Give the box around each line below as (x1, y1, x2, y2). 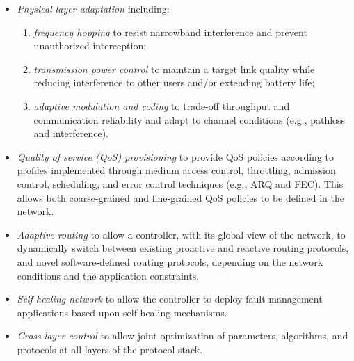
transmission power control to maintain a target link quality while (33, 61, 315, 76)
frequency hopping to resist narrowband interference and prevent (33, 24, 307, 39)
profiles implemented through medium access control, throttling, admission (17, 163, 336, 177)
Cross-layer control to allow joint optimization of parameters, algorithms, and (17, 328, 348, 343)
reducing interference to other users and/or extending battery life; (33, 75, 315, 90)
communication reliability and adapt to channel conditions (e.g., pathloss (33, 112, 346, 127)
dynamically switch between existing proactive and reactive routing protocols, (17, 241, 349, 255)
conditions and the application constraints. (17, 268, 200, 282)
